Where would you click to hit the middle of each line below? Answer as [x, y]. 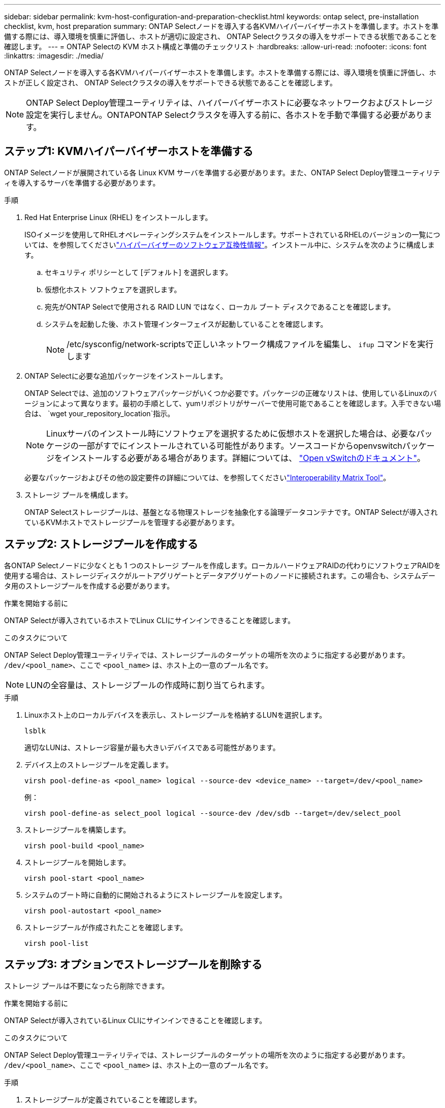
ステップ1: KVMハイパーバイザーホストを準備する [129, 151]
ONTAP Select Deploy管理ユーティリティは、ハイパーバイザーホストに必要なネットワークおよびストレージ [229, 103]
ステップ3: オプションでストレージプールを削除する [133, 965]
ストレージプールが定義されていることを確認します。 [113, 1099]
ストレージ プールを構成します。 [78, 495]
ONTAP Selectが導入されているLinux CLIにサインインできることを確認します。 [135, 1020]
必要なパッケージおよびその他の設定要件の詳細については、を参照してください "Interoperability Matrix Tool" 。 [208, 477]
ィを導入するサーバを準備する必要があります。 [82, 182]
